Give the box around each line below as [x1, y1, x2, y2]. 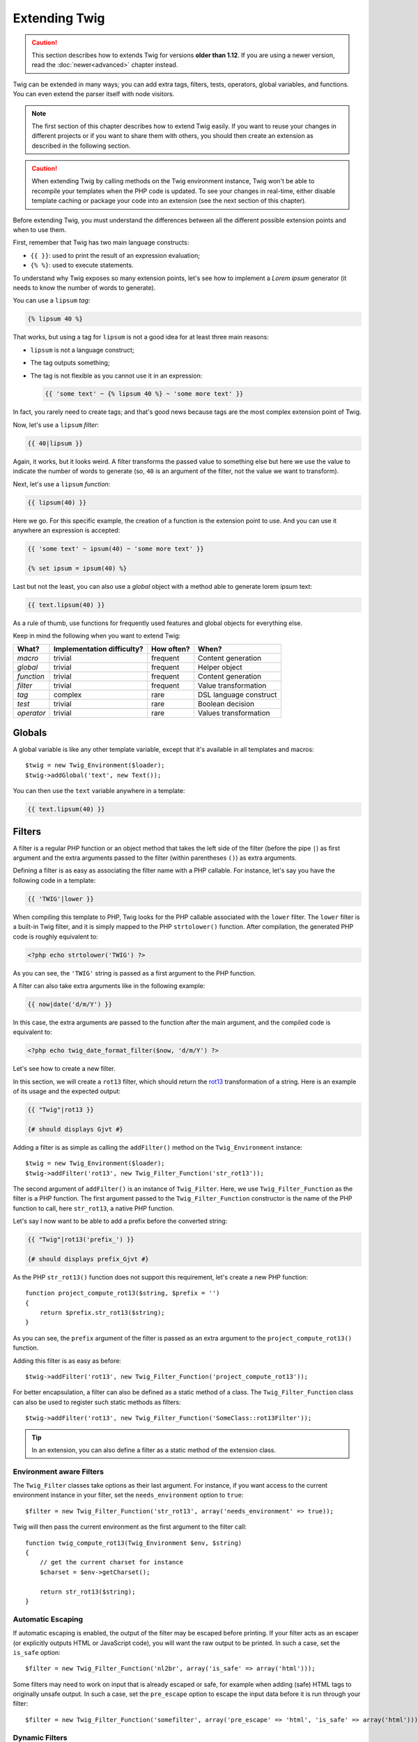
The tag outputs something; [30, 359, 110, 367]
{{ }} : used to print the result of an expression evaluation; [30, 251, 200, 259]
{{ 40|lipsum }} [27, 439, 84, 447]
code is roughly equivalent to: [13, 932, 98, 941]
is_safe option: [13, 1648, 61, 1656]
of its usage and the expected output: [13, 1087, 121, 1095]
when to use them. [13, 226, 66, 234]
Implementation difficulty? [53, 645, 144, 654]
